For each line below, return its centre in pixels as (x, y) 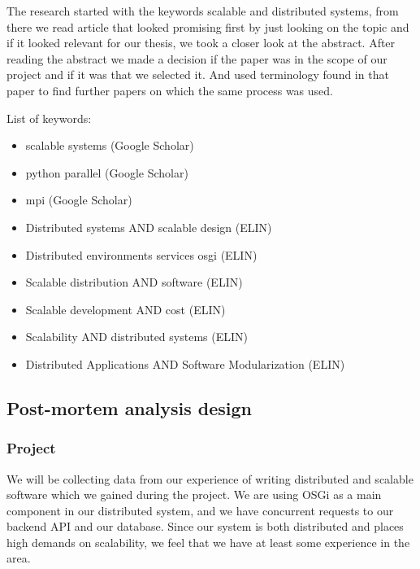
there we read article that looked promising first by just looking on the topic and (208, 26)
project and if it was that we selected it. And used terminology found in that (198, 74)
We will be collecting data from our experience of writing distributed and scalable (210, 478)
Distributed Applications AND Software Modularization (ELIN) (185, 363)
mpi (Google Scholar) (79, 200)
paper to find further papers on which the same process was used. (170, 90)
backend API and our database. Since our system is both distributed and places (205, 526)
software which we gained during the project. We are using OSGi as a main (194, 495)
